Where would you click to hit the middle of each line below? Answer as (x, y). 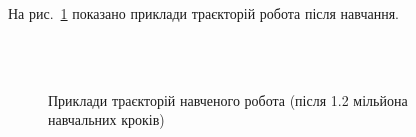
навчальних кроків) (106, 119)
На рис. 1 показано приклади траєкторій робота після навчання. (203, 13)
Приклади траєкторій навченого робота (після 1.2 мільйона (228, 99)
